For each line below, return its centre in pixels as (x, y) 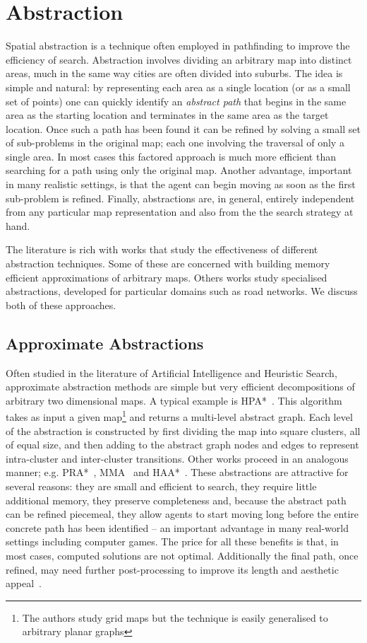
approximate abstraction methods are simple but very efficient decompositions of (180, 387)
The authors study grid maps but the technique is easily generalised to (175, 617)
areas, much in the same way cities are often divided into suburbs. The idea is (174, 73)
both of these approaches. (61, 305)
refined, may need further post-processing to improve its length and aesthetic (172, 569)
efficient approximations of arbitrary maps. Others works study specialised (167, 277)
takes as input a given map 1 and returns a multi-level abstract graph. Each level (179, 416)
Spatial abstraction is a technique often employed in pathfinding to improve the (178, 46)
